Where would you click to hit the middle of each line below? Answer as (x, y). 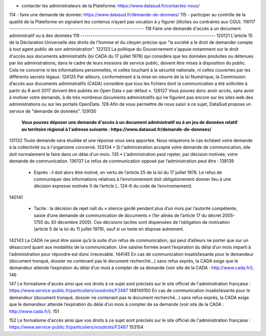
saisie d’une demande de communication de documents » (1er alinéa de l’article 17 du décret (127, 215)
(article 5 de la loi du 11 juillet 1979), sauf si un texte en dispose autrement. (109, 229)
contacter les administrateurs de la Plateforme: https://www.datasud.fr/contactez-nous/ (111, 6)
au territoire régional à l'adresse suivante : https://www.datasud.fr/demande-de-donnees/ (116, 129)
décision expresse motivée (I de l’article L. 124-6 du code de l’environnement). (113, 186)
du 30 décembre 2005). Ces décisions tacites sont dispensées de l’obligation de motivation (137, 222)
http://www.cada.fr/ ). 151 (34, 311)
